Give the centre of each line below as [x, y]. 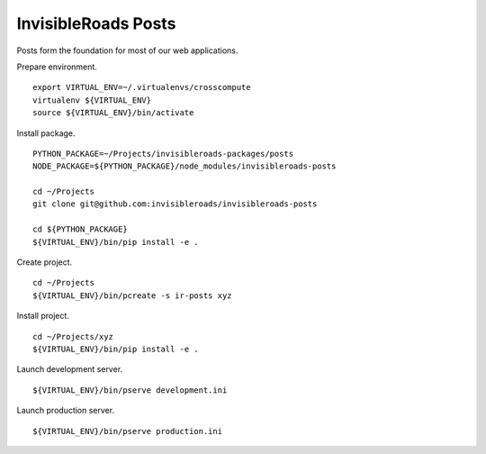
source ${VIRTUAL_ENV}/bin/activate [113, 113]
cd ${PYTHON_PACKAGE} [80, 229]
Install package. [46, 133]
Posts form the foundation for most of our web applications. [127, 50]
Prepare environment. [57, 67]
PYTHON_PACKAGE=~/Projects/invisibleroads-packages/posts [163, 154]
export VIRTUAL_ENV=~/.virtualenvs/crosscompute [142, 87]
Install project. [43, 316]
